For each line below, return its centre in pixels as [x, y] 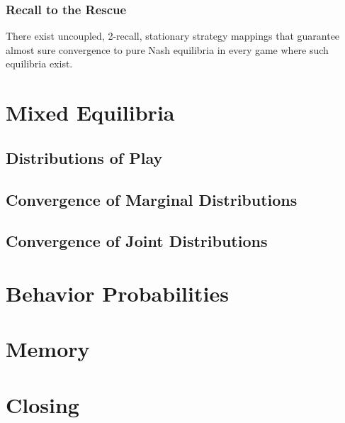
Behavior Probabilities [117, 293]
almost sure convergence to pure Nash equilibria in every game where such [167, 49]
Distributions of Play [84, 157]
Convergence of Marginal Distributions [152, 199]
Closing [43, 404]
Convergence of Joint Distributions [137, 241]
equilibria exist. [39, 64]
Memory [48, 349]
